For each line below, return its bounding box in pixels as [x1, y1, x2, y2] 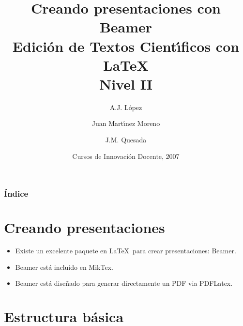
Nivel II [99, 74, 152, 93]
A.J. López [109, 102, 142, 112]
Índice [4, 187, 29, 200]
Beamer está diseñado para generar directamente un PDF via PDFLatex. [15, 278, 233, 288]
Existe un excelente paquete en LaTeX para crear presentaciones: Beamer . [15, 246, 236, 256]
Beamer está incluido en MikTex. [15, 262, 113, 272]
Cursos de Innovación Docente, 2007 [72, 151, 180, 161]
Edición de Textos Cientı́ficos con [12, 36, 240, 56]
